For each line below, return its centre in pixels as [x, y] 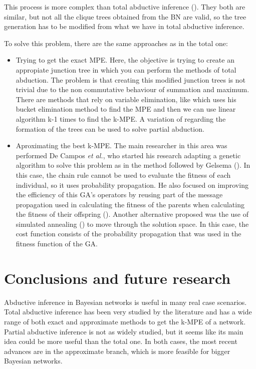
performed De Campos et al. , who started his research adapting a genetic [128, 155]
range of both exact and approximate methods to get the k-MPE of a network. [125, 321]
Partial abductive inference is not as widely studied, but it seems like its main [124, 331]
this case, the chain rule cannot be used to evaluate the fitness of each [123, 174]
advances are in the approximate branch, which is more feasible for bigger [117, 351]
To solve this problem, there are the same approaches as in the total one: [116, 43]
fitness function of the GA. [57, 244]
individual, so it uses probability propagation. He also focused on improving [132, 185]
